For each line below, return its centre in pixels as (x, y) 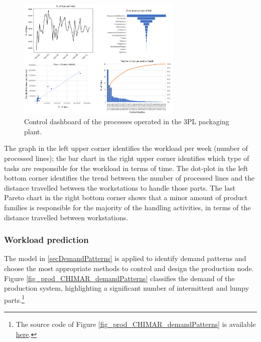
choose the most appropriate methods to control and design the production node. (129, 268)
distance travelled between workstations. (66, 217)
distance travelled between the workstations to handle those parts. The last (120, 187)
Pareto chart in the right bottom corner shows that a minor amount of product (126, 197)
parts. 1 (14, 299)
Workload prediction (46, 240)
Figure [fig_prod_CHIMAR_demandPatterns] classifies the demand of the (119, 278)
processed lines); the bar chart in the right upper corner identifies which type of (127, 158)
